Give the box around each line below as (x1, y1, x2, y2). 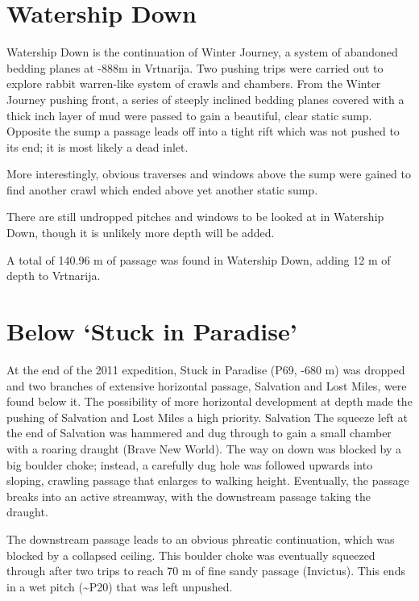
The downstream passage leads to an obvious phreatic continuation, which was (6, 530, 395, 547)
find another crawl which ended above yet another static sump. (6, 181, 318, 198)
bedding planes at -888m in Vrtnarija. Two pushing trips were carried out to (6, 59, 384, 76)
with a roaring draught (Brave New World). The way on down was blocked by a (6, 440, 402, 457)
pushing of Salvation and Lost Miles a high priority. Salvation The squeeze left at (6, 408, 409, 425)
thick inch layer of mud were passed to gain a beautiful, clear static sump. (6, 106, 372, 123)
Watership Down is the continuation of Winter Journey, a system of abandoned (6, 44, 398, 61)
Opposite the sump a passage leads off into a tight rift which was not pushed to (6, 123, 400, 140)
